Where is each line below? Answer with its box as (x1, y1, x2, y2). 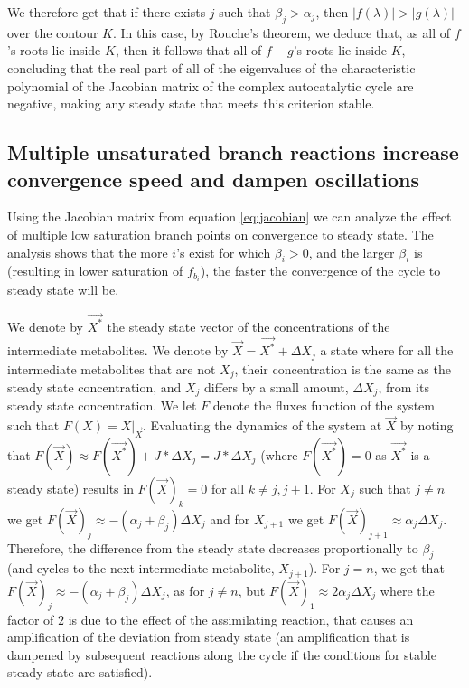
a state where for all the (320, 341, 454, 360)
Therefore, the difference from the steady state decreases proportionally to (7, 538, 418, 557)
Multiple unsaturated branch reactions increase (7, 138, 459, 166)
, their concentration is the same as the (234, 359, 451, 378)
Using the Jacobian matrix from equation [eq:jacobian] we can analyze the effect (7, 207, 452, 226)
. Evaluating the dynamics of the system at (143, 416, 382, 435)
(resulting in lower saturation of (7, 261, 183, 280)
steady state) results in (7, 478, 134, 497)
